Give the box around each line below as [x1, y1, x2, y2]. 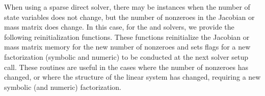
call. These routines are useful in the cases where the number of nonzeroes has [4, 61, 249, 72]
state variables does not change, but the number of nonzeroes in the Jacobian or [4, 11, 255, 22]
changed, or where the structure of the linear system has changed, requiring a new [4, 71, 261, 82]
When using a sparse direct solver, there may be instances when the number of [4, 2, 250, 12]
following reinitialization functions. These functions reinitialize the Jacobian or [4, 31, 250, 42]
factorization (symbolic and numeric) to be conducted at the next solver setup [4, 51, 249, 62]
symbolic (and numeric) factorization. [4, 81, 122, 92]
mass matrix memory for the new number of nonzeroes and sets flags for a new [4, 41, 251, 52]
